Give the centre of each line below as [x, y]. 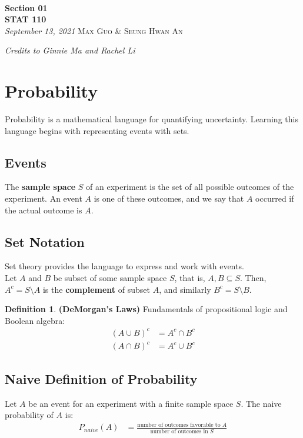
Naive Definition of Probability [101, 378]
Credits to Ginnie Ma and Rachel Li [70, 50]
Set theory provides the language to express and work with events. [124, 266]
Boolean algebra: [35, 320]
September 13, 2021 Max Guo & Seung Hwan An [94, 30]
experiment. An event [44, 198]
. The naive [261, 403]
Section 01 [26, 7]
